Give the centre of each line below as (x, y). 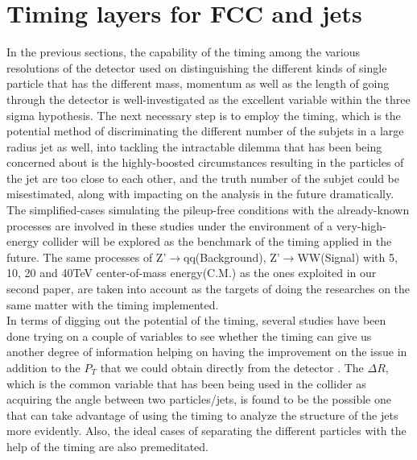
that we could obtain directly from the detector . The (232, 367)
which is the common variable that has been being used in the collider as (186, 383)
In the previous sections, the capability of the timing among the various (184, 52)
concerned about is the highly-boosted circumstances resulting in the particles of (205, 162)
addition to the (43, 367)
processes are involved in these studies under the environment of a (170, 225)
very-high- (361, 225)
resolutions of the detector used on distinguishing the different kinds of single (197, 67)
